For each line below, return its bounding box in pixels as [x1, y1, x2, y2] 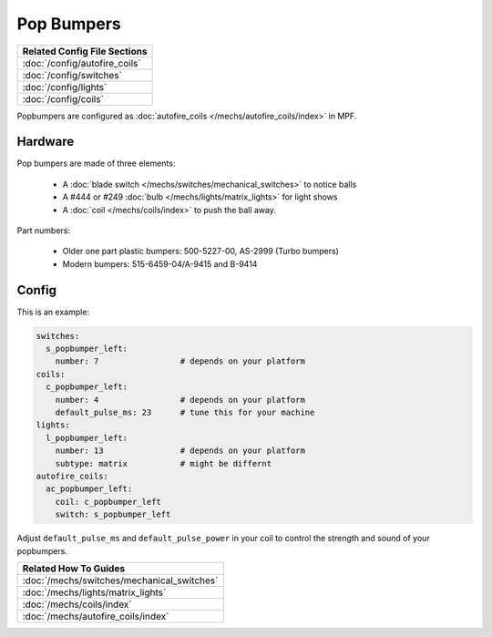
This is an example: [16, 306, 90, 317]
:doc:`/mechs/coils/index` [22, 598, 132, 611]
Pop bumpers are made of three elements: [16, 158, 176, 169]
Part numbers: [16, 225, 71, 236]
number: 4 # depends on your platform [55, 395, 305, 405]
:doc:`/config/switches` [22, 68, 123, 81]
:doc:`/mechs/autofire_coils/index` [22, 610, 169, 622]
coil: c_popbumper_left [55, 497, 161, 507]
